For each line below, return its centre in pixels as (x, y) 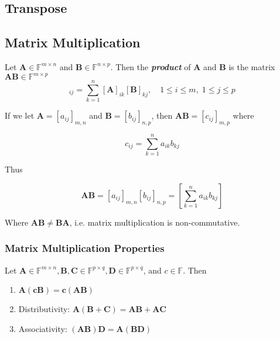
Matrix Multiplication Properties (85, 248)
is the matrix (252, 66)
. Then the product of (151, 66)
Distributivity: (44, 309)
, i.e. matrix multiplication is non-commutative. (155, 222)
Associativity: (43, 328)
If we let (20, 115)
